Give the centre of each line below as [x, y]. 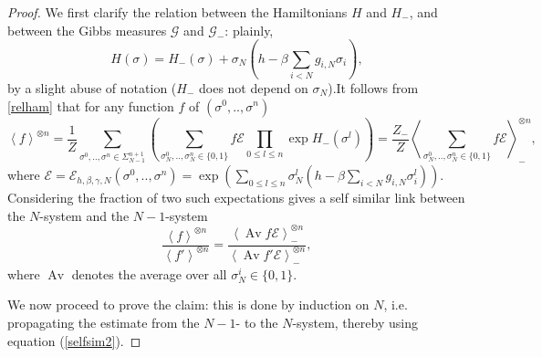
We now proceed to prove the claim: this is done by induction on [188, 304]
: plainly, [249, 30]
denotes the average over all [149, 273]
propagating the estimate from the [104, 322]
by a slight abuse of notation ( [92, 87]
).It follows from [373, 87]
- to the [257, 322]
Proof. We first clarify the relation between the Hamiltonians [177, 12]
